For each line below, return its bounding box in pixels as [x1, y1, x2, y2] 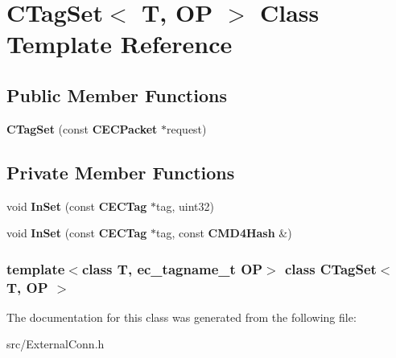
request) [167, 120, 207, 137]
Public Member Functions [6, 82, 227, 107]
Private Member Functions [6, 159, 235, 184]
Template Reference [6, 27, 233, 60]
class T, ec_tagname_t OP [81, 258, 263, 278]
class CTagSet [285, 258, 377, 278]
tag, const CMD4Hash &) [155, 224, 292, 241]
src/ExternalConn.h [6, 335, 105, 352]
